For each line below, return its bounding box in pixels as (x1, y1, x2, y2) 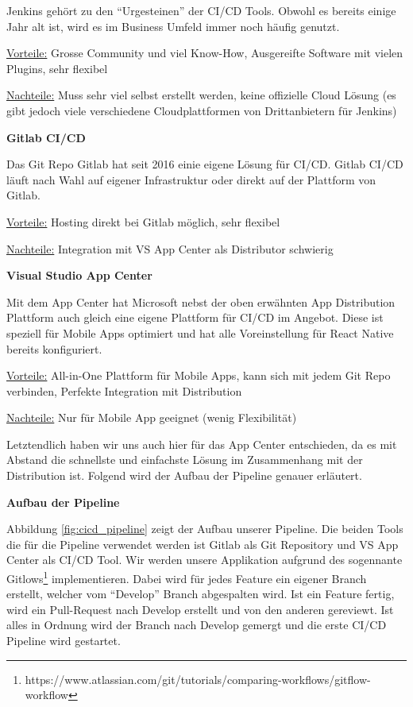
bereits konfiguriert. (6, 340, 102, 357)
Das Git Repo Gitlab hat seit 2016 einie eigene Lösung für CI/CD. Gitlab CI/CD (6, 156, 403, 172)
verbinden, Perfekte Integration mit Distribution (6, 382, 242, 399)
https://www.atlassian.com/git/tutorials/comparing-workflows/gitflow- (25, 670, 371, 687)
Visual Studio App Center (6, 267, 152, 284)
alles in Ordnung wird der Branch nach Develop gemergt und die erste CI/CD (6, 616, 387, 633)
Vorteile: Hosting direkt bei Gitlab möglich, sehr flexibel (6, 213, 280, 230)
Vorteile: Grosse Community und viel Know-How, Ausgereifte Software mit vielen (6, 44, 403, 61)
